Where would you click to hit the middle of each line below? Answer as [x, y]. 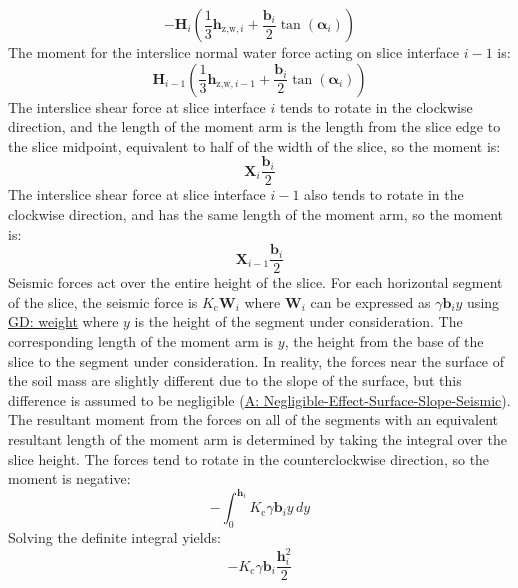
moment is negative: [69, 478]
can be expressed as [370, 301]
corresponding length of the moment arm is [141, 341]
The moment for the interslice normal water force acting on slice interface [234, 52]
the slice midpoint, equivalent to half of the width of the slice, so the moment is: [254, 145]
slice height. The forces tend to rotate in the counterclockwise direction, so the [249, 458]
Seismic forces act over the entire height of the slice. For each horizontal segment [255, 282]
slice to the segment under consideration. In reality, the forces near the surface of [256, 360]
